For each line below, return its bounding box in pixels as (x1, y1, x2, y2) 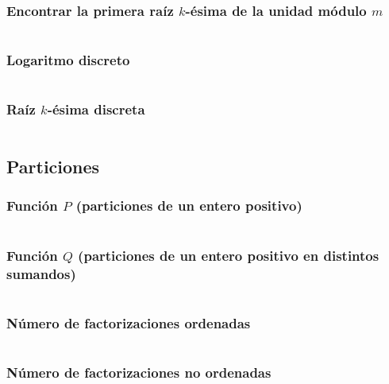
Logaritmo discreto (6, 50, 130, 70)
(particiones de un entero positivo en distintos (78, 245, 379, 265)
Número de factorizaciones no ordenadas (6, 362, 272, 382)
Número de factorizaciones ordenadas (6, 312, 251, 332)
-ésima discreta (47, 99, 145, 119)
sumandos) (6, 263, 76, 283)
